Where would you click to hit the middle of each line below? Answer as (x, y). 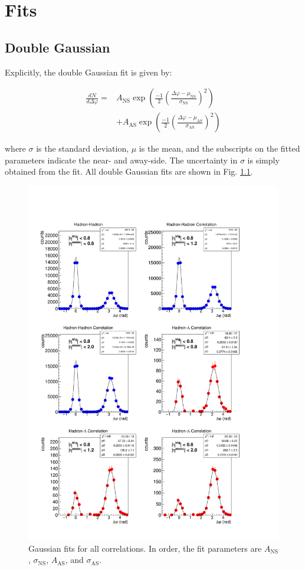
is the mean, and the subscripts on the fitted (219, 148)
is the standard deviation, (83, 148)
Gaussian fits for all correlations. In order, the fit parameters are (145, 548)
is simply (263, 160)
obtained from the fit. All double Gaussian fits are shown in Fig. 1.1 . (129, 171)
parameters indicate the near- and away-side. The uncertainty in (121, 160)
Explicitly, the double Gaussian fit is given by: (88, 72)
